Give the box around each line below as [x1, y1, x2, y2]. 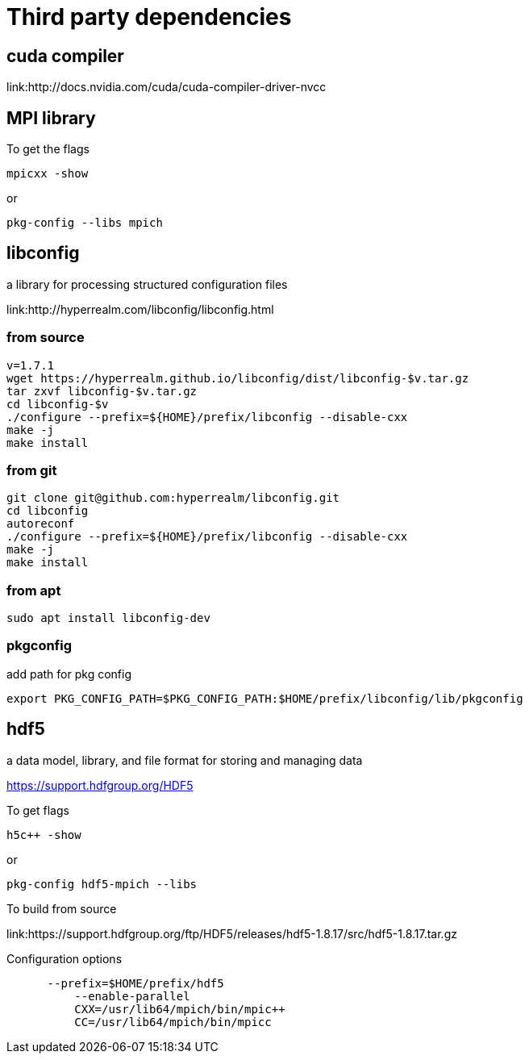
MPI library [6, 107, 96, 128]
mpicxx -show [6, 167, 89, 181]
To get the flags [6, 142, 90, 156]
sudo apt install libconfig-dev [6, 611, 210, 625]
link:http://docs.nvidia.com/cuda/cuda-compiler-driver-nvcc [6, 80, 327, 94]
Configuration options [6, 951, 123, 966]
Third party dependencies [6, 3, 292, 31]
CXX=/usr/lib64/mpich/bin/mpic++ [74, 1002, 285, 1016]
